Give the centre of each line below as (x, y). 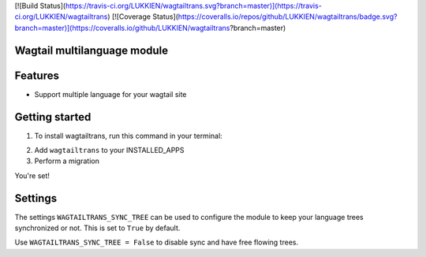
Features (37, 75)
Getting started (53, 117)
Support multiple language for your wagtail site (110, 94)
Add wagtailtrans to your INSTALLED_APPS (109, 150)
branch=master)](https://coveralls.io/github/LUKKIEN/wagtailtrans (122, 28)
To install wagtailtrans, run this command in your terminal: (128, 136)
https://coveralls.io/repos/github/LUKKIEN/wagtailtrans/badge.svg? (288, 17)
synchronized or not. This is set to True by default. (97, 228)
